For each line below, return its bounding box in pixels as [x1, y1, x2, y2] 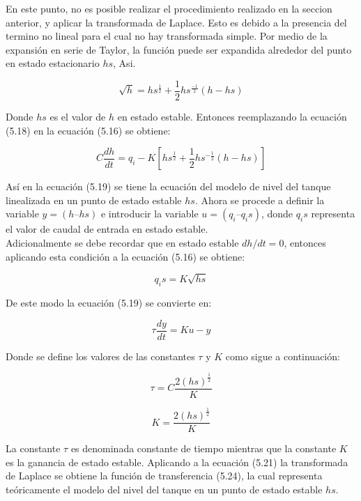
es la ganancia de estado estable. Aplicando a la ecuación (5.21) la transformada [6, 454, 348, 469]
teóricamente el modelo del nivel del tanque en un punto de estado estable [6, 482, 323, 497]
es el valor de [49, 109, 106, 124]
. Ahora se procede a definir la [194, 192, 325, 207]
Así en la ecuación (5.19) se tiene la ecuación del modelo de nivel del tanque [6, 179, 331, 194]
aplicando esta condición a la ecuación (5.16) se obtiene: [6, 249, 245, 263]
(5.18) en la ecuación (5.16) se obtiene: [6, 123, 171, 137]
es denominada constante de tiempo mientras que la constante [70, 441, 337, 456]
